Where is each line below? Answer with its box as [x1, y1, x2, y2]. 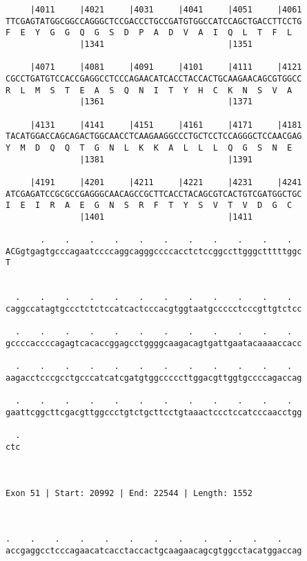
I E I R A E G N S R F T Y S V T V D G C [6, 200, 293, 211]
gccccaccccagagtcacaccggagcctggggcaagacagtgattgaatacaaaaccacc [6, 339, 302, 349]
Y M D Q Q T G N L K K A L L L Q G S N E [6, 142, 293, 153]
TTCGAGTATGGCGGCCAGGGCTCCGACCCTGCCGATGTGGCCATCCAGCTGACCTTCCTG [6, 16, 302, 26]
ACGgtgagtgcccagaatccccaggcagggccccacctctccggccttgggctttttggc [6, 246, 302, 256]
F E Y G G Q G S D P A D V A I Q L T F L [6, 28, 293, 38]
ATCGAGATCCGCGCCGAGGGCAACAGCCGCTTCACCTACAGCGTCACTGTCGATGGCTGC [6, 189, 302, 199]
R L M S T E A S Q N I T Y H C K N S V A [6, 85, 293, 95]
